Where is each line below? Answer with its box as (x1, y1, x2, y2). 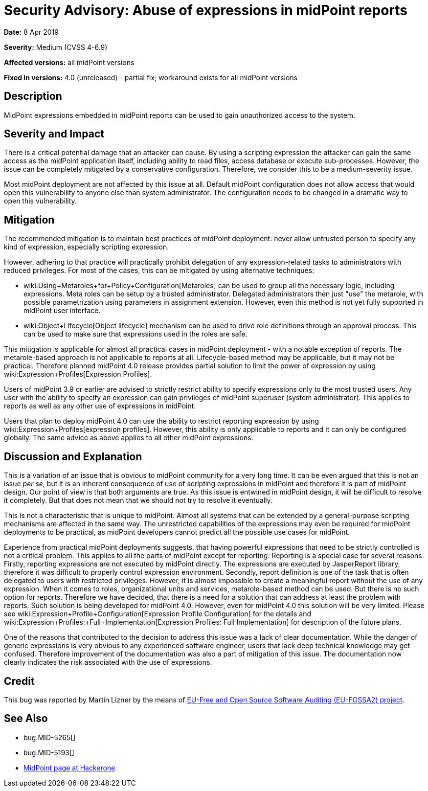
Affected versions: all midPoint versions (4, 58, 135, 67)
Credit (4, 675, 35, 687)
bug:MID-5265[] (23, 733, 76, 742)
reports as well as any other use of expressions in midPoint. (4, 402, 196, 410)
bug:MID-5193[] (23, 748, 74, 757)
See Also (4, 712, 48, 725)
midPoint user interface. (23, 306, 101, 315)
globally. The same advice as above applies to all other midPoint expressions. (4, 433, 253, 442)
